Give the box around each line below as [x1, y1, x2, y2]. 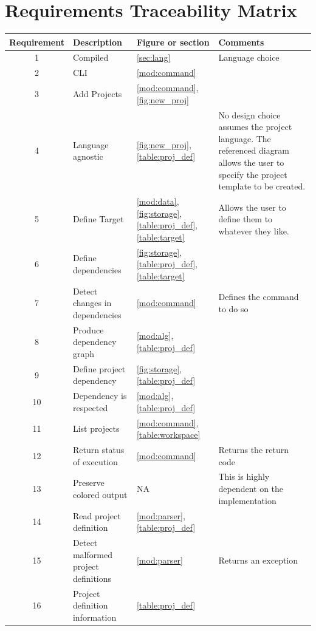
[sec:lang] [136, 51, 171, 64]
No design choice [218, 108, 281, 121]
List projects [72, 422, 120, 435]
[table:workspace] [136, 428, 201, 441]
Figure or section [136, 35, 210, 48]
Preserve [72, 476, 105, 489]
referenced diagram [218, 144, 289, 157]
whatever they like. [218, 224, 289, 237]
